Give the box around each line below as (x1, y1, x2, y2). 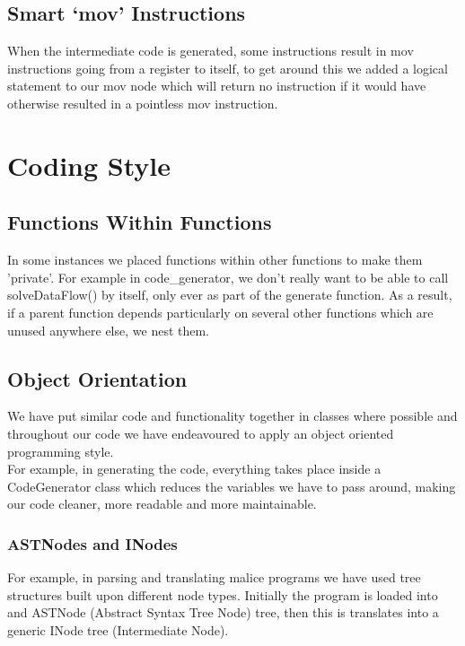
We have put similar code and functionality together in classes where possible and (7, 406, 458, 425)
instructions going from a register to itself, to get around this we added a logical (7, 58, 448, 77)
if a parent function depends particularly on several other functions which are (7, 302, 434, 321)
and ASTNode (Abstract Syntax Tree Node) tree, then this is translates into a (7, 603, 439, 622)
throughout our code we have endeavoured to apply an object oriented (7, 423, 394, 442)
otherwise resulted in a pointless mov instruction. (7, 93, 278, 112)
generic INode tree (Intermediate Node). (7, 620, 229, 639)
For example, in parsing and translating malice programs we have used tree (7, 568, 421, 587)
